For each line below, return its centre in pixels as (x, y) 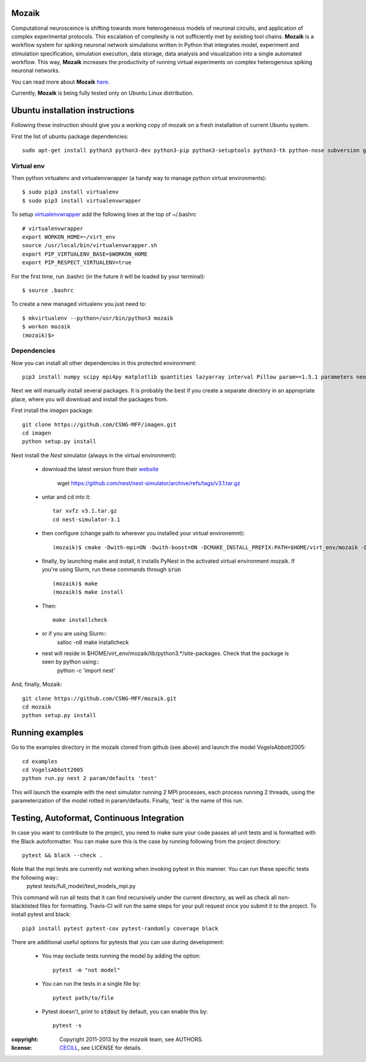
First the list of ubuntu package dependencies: (70, 136)
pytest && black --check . (63, 855)
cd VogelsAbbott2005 (53, 770)
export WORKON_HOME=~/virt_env (69, 237)
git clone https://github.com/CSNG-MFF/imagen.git (99, 424)
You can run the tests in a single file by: (91, 984)
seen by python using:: (70, 662)
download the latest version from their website (100, 469)
